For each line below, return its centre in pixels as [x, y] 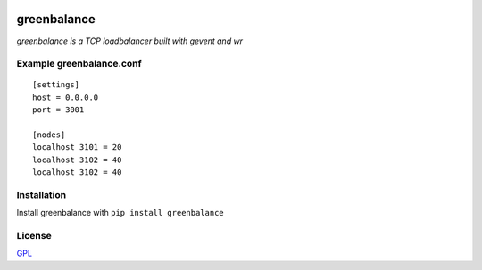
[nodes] [49, 135]
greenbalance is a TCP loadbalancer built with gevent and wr [130, 41]
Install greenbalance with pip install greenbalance [120, 213]
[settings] [56, 85]
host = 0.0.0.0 [66, 97]
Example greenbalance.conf [79, 64]
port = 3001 [58, 110]
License [34, 236]
